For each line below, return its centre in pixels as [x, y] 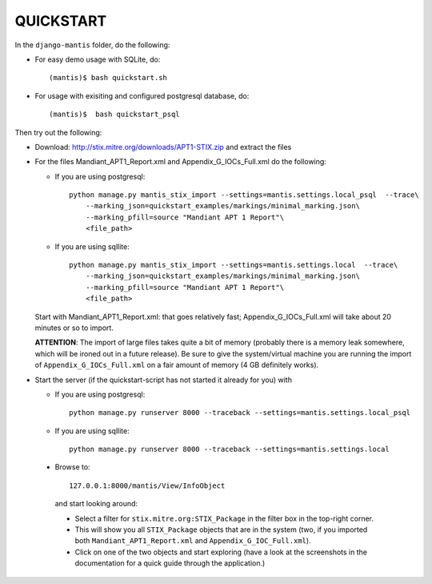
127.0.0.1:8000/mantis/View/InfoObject [147, 485]
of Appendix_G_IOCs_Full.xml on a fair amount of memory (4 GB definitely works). [177, 365]
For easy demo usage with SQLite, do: [98, 59]
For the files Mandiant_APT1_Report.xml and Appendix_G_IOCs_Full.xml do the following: [181, 162]
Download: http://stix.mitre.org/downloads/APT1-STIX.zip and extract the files [163, 147]
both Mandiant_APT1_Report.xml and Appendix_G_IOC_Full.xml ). [193, 541]
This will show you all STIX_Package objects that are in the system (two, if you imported [221, 530]
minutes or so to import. [74, 328]
